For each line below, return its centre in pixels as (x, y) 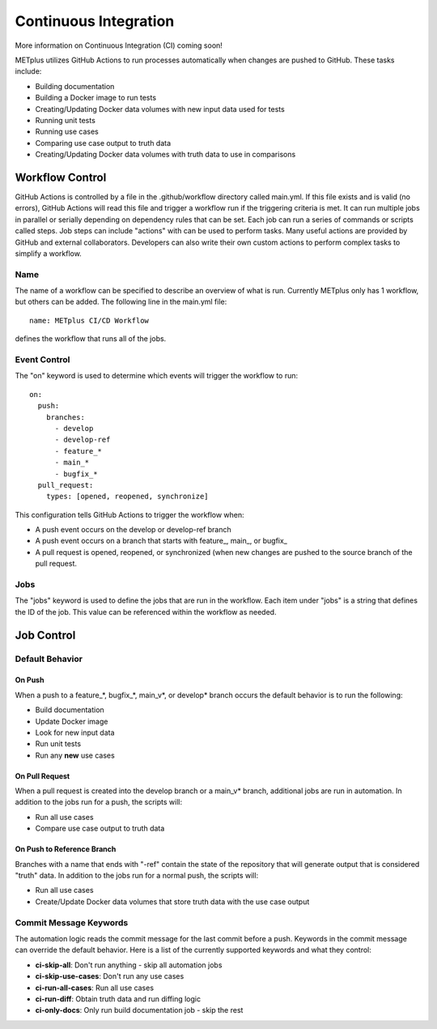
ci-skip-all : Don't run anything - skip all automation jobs (129, 965)
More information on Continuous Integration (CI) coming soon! (119, 45)
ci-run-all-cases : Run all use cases (94, 988)
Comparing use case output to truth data (103, 143)
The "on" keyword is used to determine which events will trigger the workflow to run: (157, 376)
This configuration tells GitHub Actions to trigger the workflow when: (129, 514)
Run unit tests (58, 744)
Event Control (42, 359)
